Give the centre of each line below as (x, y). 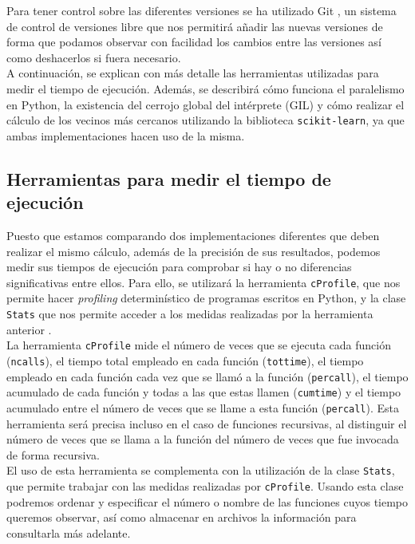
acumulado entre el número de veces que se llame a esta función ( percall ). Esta (203, 407)
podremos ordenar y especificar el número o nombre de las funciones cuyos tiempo (207, 501)
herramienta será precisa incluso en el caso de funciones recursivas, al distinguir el (207, 423)
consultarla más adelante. (69, 532)
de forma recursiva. (53, 454)
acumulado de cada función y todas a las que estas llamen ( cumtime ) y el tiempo (204, 392)
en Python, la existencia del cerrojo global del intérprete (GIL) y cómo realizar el (206, 104)
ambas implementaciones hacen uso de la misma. (126, 135)
